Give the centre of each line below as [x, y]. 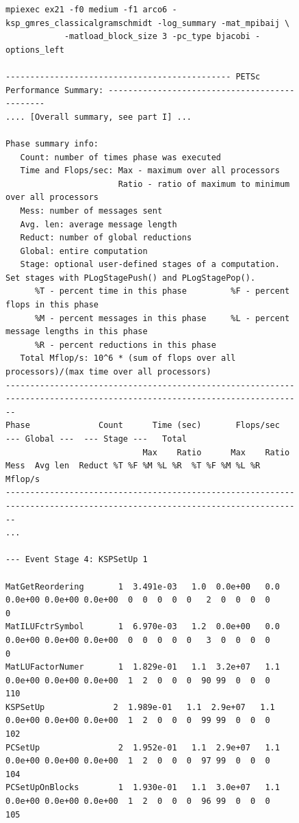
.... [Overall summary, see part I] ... [99, 117]
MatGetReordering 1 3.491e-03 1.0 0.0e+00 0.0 [143, 586]
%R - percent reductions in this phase [125, 345]
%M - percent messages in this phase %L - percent [162, 318]
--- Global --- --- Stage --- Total [96, 439]
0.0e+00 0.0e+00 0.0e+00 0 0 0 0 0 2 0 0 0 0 [138, 600]
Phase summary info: [52, 143]
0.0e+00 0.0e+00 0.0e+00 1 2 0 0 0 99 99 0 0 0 [138, 721]
